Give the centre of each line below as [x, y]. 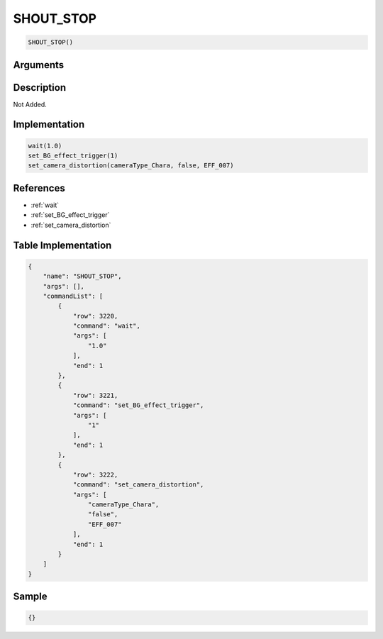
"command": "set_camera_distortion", [138, 485]
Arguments [39, 65]
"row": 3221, [95, 395]
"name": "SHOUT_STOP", [82, 276]
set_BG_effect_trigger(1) [73, 156]
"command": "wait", [107, 326]
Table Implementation [62, 245]
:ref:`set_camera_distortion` [71, 225]
